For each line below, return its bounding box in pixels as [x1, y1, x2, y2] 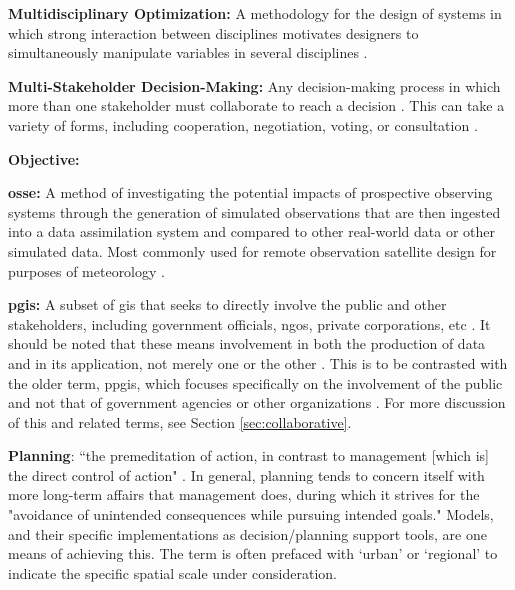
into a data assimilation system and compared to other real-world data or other [8, 221, 496, 242]
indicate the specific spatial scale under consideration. [8, 562, 337, 583]
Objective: [8, 148, 80, 169]
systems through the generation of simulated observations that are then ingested [8, 201, 501, 222]
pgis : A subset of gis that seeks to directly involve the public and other [8, 294, 447, 315]
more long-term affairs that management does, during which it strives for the [8, 484, 480, 505]
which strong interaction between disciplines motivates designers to [8, 22, 419, 43]
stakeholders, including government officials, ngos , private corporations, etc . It [8, 313, 491, 334]
